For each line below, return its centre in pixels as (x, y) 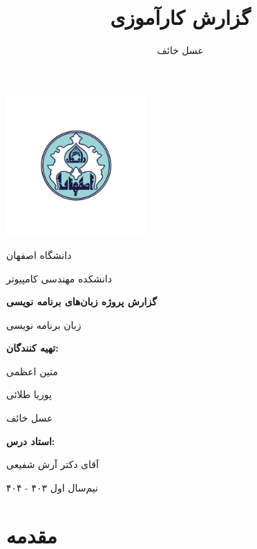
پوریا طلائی (29, 394)
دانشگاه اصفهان (39, 254)
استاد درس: (31, 441)
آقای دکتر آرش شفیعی (53, 464)
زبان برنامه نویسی (44, 324)
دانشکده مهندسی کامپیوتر (59, 278)
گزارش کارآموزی (180, 17)
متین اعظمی (32, 371)
